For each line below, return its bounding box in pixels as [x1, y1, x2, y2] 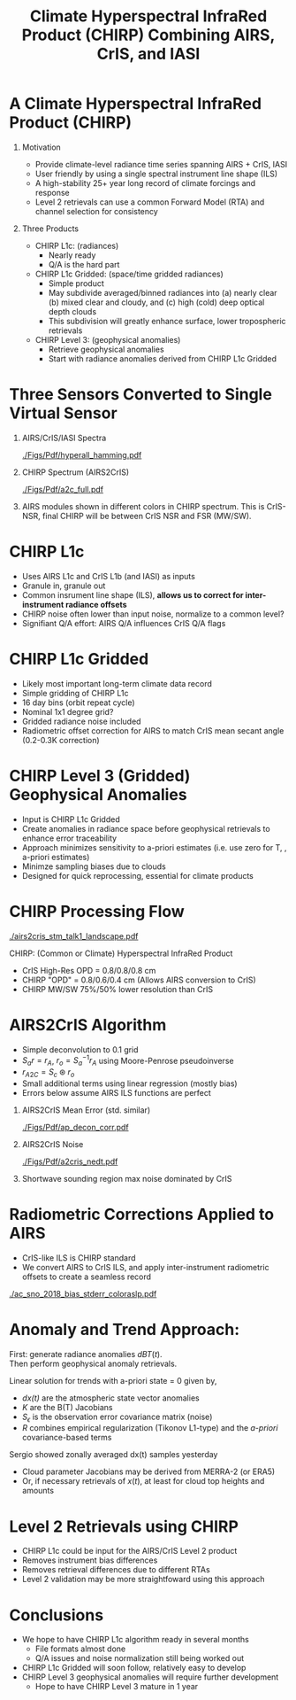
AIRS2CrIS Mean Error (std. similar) [21, 1105, 151, 1115]
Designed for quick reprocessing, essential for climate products [21, 870, 254, 881]
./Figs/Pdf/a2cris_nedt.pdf [21, 1156, 118, 1167]
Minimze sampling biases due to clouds [21, 861, 166, 872]
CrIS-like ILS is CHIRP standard [21, 1252, 136, 1263]
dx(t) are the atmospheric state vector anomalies [21, 1393, 201, 1403]
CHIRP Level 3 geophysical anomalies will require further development [21, 1672, 279, 1682]
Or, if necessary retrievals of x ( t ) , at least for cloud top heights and [21, 1476, 265, 1487]
